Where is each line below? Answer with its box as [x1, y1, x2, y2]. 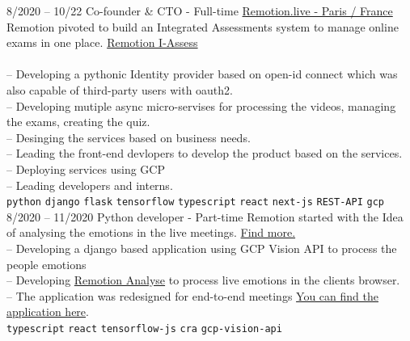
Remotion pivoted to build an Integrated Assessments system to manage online [6, 18, 399, 35]
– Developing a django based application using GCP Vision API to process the [6, 239, 397, 256]
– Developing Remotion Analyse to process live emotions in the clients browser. [6, 272, 400, 288]
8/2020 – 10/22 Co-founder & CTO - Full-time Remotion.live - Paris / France [6, 2, 393, 19]
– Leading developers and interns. [6, 176, 173, 193]
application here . [6, 303, 89, 320]
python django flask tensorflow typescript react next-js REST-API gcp [6, 196, 384, 208]
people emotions [6, 255, 87, 272]
